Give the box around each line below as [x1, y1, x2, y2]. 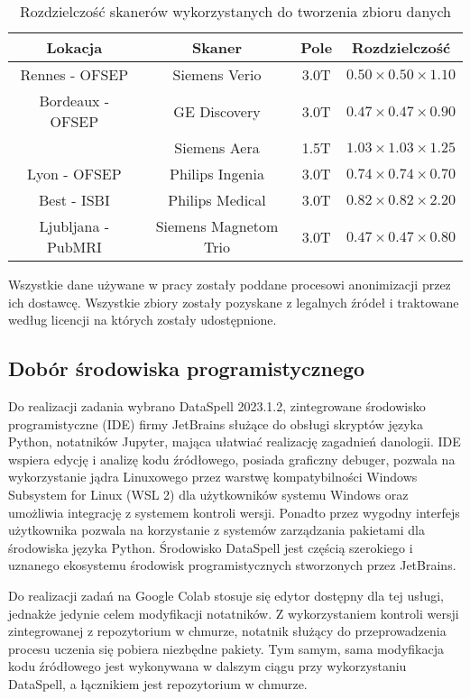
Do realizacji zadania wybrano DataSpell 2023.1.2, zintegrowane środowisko [8, 396, 426, 415]
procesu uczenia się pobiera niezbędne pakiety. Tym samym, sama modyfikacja [8, 639, 444, 658]
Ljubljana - [39, 216, 110, 236]
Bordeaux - [39, 90, 110, 111]
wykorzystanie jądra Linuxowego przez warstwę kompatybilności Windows [8, 467, 418, 486]
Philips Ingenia [170, 163, 264, 184]
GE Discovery [173, 100, 261, 122]
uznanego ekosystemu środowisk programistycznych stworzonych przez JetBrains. [8, 556, 456, 575]
